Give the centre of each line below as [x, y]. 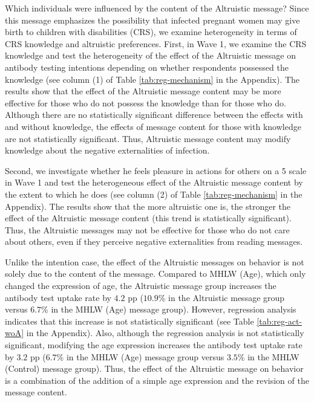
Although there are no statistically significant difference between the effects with [154, 115]
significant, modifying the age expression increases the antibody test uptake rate [154, 345]
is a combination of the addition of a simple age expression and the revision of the [157, 380]
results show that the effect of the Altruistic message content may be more [143, 91]
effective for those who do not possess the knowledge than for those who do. [146, 102]
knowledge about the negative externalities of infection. [107, 150]
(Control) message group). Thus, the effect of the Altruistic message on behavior [154, 368]
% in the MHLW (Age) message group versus [140, 356]
